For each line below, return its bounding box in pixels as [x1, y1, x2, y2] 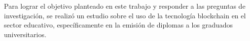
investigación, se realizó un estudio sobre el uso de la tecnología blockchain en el [4, 10, 246, 20]
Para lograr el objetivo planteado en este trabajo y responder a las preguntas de [4, 1, 246, 11]
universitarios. [4, 29, 46, 39]
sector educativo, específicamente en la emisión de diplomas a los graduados [4, 20, 233, 30]
